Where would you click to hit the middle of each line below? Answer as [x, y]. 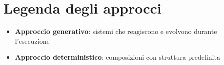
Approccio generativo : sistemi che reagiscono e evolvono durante [116, 31]
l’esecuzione [32, 41]
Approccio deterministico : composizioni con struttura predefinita [117, 57]
